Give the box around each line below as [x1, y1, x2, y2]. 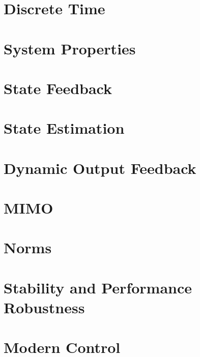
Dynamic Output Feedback [4, 157, 196, 178]
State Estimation [4, 117, 125, 138]
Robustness [4, 297, 85, 317]
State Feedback [4, 77, 112, 98]
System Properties [4, 38, 136, 58]
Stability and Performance [4, 277, 192, 297]
